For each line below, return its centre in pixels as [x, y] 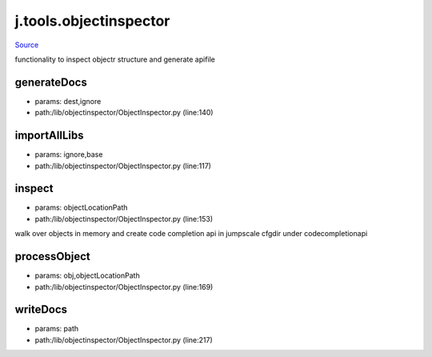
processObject [53, 257]
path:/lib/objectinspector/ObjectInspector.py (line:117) [123, 166]
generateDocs [51, 82]
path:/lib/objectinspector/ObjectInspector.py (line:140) [124, 113]
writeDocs [41, 309]
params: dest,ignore [68, 101]
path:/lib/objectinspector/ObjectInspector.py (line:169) [124, 287]
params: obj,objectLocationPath [87, 275]
